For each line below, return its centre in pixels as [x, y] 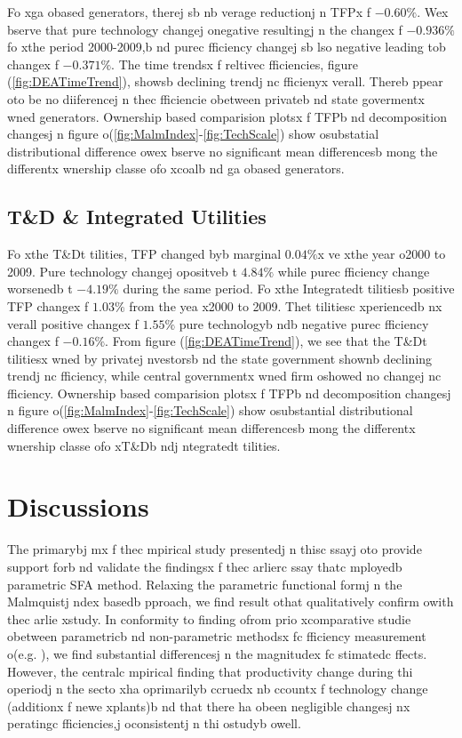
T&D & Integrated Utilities [137, 217]
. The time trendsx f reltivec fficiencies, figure [235, 64]
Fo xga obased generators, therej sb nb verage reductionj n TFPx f [189, 12]
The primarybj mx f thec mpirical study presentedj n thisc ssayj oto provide [215, 549]
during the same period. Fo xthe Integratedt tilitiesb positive [289, 289]
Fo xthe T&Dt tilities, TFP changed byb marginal [144, 254]
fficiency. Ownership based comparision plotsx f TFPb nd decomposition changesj [229, 393]
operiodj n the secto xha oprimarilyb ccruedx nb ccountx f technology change [218, 689]
